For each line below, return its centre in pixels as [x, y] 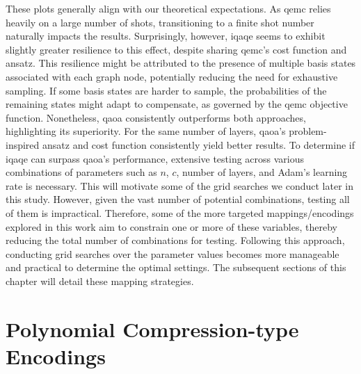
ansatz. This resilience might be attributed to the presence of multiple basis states [181, 63]
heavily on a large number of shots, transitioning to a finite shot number [160, 22]
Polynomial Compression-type [152, 328]
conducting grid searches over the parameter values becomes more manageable [173, 253]
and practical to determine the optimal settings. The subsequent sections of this [176, 267]
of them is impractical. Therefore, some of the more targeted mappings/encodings [180, 212]
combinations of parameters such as [81, 172]
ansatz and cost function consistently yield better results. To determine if [199, 144]
